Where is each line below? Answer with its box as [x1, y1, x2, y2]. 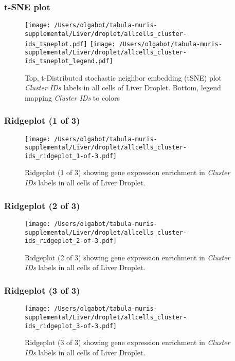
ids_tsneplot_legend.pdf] [25, 57, 113, 65]
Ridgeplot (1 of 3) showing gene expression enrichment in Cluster [25, 167, 230, 178]
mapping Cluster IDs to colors [25, 92, 120, 103]
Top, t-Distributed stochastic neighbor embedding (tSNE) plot [25, 72, 222, 83]
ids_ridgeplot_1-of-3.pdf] [25, 152, 117, 160]
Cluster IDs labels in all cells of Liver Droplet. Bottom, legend [25, 82, 221, 93]
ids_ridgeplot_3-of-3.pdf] [25, 322, 117, 330]
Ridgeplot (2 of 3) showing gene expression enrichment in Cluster [25, 252, 230, 262]
